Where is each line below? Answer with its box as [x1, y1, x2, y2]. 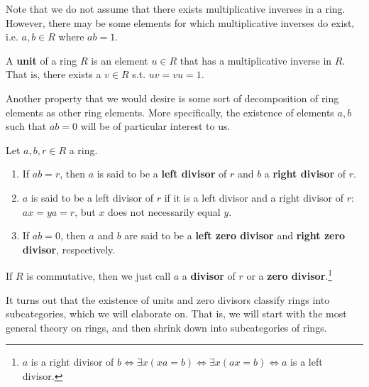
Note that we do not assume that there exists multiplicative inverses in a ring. [6, 1, 346, 16]
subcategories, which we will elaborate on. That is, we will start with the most [6, 306, 347, 321]
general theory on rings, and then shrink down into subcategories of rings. [6, 320, 327, 334]
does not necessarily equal [108, 204, 221, 219]
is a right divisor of [31, 354, 114, 369]
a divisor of [182, 268, 236, 283]
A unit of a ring [6, 53, 77, 67]
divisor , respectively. [22, 241, 116, 256]
